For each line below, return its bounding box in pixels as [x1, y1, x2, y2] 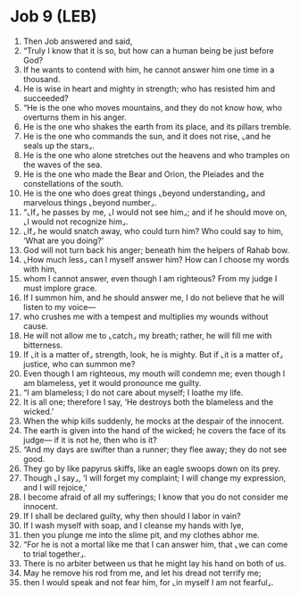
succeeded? [22, 92, 70, 104]
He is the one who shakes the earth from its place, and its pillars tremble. [22, 121, 292, 131]
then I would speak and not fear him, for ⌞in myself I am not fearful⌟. [22, 576, 274, 587]
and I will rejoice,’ [22, 482, 87, 492]
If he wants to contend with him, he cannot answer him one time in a [22, 64, 275, 75]
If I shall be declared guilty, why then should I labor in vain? [22, 510, 241, 521]
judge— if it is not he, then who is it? [22, 434, 157, 445]
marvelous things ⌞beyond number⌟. [22, 197, 157, 207]
